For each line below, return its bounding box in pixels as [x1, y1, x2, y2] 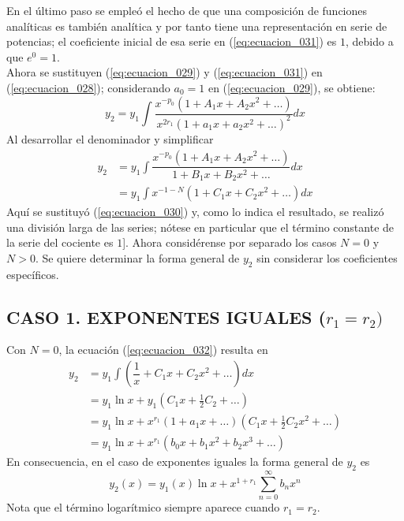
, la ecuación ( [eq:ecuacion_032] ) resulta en [58, 341, 268, 358]
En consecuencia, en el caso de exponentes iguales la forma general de [6, 453, 343, 470]
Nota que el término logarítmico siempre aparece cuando [6, 499, 280, 515]
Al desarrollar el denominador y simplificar [6, 130, 214, 147]
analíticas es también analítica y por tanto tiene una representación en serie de [6, 17, 387, 34]
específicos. [6, 266, 59, 282]
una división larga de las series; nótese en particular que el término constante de [6, 218, 395, 235]
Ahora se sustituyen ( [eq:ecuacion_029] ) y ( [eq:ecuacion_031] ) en [6, 64, 323, 80]
